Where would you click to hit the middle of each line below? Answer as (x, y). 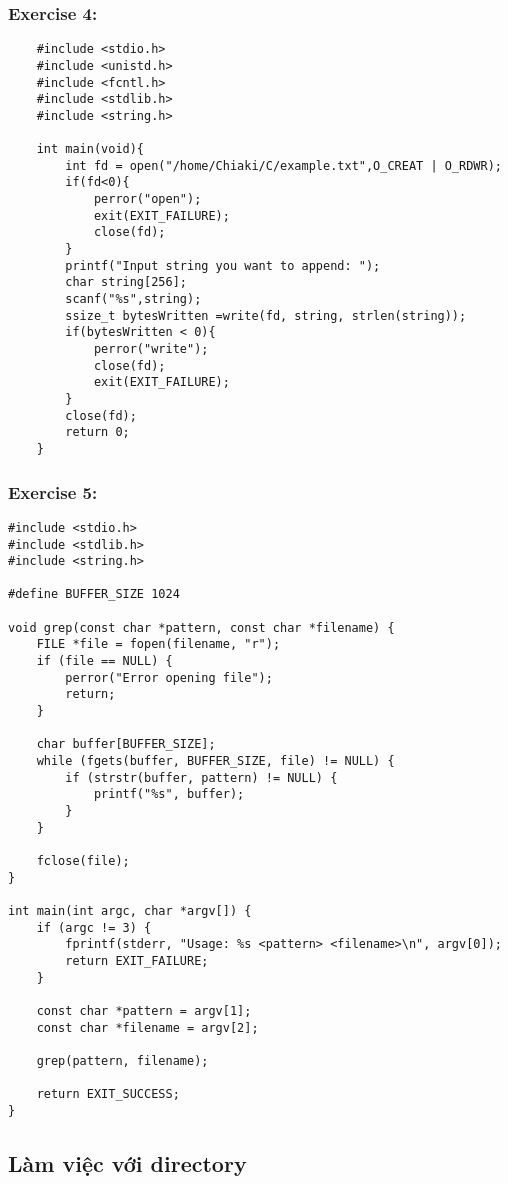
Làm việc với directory (127, 1162)
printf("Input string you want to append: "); (223, 265)
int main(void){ (90, 149)
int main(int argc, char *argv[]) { (130, 910)
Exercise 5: (53, 491)
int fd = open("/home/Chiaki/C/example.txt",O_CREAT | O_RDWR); (283, 165)
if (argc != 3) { (94, 927)
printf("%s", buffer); (169, 794)
